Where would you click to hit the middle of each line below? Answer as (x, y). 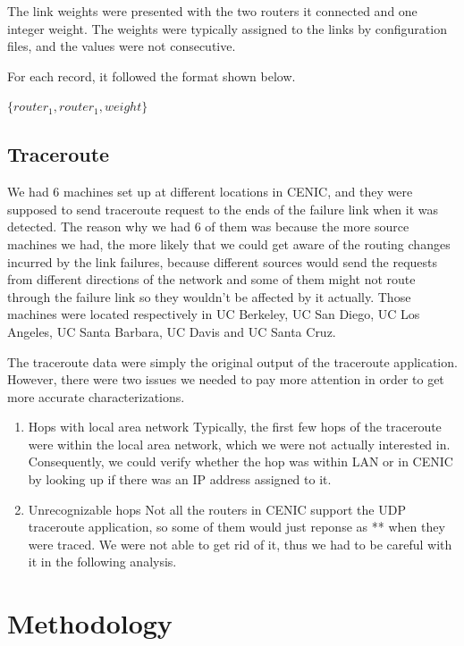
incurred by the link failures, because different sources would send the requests (223, 261)
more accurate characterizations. (96, 396)
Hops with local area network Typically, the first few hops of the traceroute (235, 427)
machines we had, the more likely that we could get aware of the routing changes (229, 243)
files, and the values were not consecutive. (122, 46)
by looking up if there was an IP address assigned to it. (180, 479)
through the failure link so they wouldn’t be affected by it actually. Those (209, 296)
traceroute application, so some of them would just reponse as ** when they (236, 527)
